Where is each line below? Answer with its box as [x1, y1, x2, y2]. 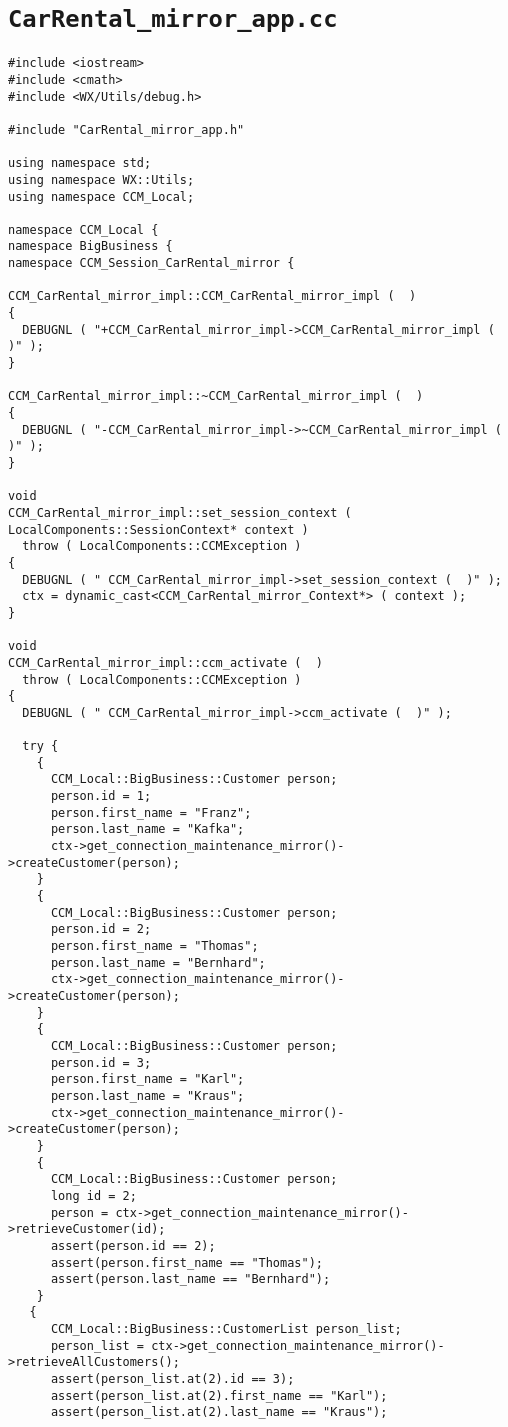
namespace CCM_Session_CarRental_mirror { [8, 256, 295, 271]
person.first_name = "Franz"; [50, 805, 252, 820]
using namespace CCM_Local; [8, 189, 195, 204]
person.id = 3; [50, 1055, 152, 1070]
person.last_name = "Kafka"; [50, 822, 245, 837]
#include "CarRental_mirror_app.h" [8, 122, 245, 137]
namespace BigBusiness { [8, 239, 173, 254]
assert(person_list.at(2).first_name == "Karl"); [50, 1388, 388, 1403]
